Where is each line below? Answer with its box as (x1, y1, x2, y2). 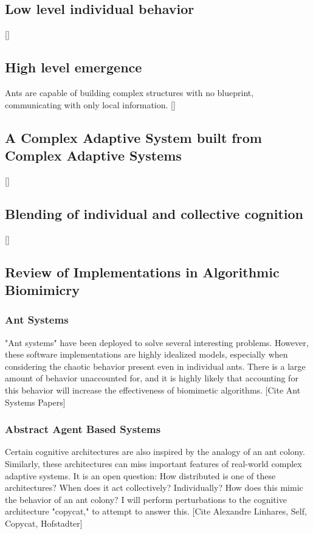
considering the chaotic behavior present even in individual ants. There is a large (5, 359, 306, 372)
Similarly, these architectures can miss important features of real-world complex (5, 457, 302, 470)
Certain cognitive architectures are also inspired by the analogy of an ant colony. (5, 445, 305, 458)
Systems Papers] (5, 395, 66, 408)
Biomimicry (5, 280, 80, 299)
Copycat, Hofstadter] (5, 516, 83, 529)
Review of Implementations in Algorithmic (5, 262, 280, 281)
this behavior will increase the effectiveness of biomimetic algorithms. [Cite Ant (5, 383, 301, 396)
